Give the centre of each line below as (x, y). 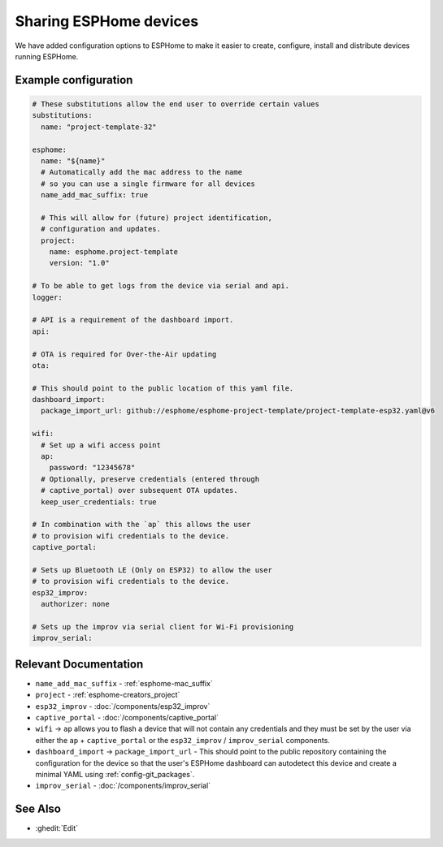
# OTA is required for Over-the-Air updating (124, 354)
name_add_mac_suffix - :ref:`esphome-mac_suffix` (124, 683)
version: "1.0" (79, 263)
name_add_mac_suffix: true (95, 195)
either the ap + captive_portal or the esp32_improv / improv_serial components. (183, 740)
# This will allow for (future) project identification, (156, 218)
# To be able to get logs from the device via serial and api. (161, 286)
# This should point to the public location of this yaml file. (163, 388)
